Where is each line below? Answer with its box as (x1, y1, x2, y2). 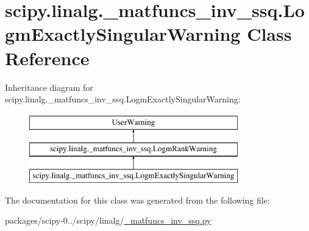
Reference (5, 45, 90, 70)
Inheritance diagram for (5, 80, 93, 93)
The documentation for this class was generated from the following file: (5, 193, 270, 206)
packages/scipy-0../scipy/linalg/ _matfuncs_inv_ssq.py (5, 214, 211, 227)
